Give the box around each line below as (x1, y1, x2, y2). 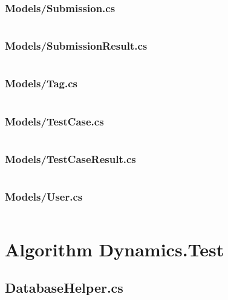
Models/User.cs (5, 189, 83, 204)
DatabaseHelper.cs (5, 278, 123, 297)
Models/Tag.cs (5, 76, 77, 91)
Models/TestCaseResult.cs (5, 151, 136, 166)
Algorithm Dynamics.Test (5, 236, 224, 261)
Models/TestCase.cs (5, 113, 104, 128)
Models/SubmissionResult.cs (5, 38, 148, 53)
